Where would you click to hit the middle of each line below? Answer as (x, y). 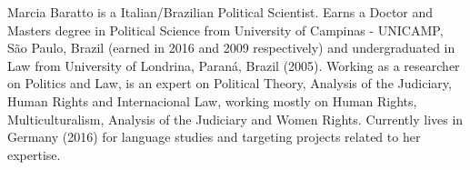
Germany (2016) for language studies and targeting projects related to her (214, 137)
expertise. (34, 154)
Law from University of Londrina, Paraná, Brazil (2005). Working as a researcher (234, 65)
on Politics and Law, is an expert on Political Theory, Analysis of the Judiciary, (230, 83)
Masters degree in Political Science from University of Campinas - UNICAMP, (225, 30)
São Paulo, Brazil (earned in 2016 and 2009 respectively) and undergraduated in (231, 48)
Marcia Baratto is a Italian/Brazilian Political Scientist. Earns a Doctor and (220, 12)
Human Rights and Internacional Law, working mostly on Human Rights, (212, 100)
